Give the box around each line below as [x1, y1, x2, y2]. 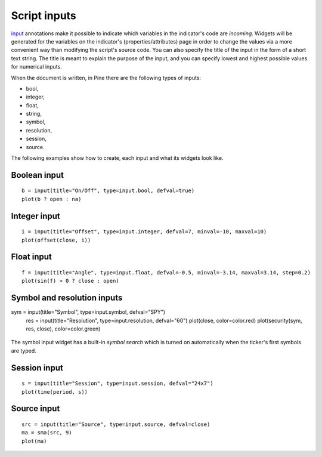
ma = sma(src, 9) [21, 430, 72, 436]
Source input [11, 403, 60, 414]
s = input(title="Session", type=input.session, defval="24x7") [21, 380, 214, 387]
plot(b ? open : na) [21, 196, 82, 202]
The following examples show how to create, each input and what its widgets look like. [11, 155, 224, 162]
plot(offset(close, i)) [21, 236, 91, 243]
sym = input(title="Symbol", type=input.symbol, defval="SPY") [11, 308, 166, 316]
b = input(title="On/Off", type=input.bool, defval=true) [21, 187, 195, 194]
